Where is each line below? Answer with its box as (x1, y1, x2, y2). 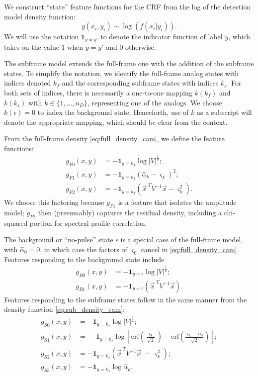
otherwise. (125, 41, 156, 52)
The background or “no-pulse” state (4, 234, 113, 245)
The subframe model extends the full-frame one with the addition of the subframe (4, 58, 254, 69)
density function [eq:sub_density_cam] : (4, 304, 125, 314)
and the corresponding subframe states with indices (62, 78, 219, 88)
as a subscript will (196, 107, 252, 117)
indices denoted (4, 78, 51, 88)
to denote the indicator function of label (100, 31, 223, 42)
